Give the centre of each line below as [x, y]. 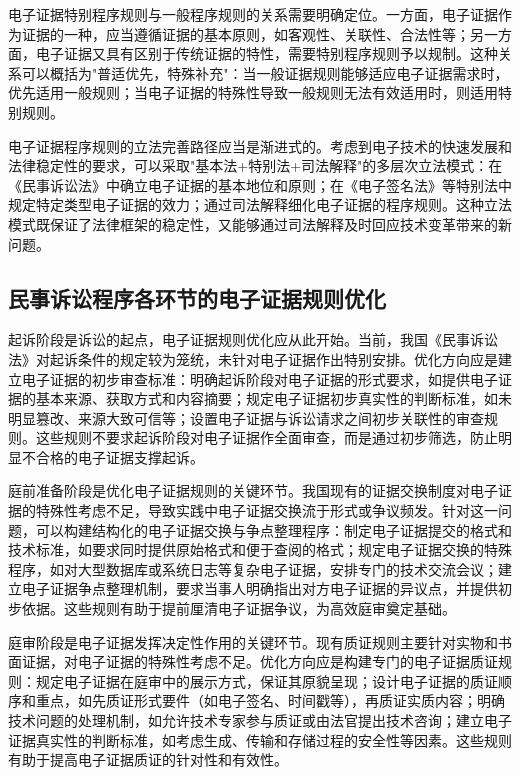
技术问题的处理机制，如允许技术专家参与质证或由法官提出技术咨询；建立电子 [260, 720]
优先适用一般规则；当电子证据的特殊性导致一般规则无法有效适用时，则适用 [253, 92]
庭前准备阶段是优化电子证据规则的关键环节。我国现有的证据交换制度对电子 [253, 490]
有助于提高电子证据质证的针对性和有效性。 [148, 759]
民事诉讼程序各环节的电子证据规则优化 [197, 297]
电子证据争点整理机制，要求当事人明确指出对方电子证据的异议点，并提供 [259, 588]
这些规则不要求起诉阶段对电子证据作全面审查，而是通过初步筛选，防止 [266, 437]
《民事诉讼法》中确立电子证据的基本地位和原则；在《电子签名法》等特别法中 [260, 184]
